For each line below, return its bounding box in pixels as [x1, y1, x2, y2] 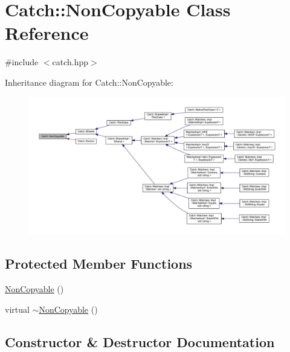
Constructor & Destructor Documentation [5, 332, 275, 351]
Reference [5, 21, 89, 45]
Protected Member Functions [5, 254, 193, 273]
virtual [5, 302, 30, 315]
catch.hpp [52, 56, 89, 68]
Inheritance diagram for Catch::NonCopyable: [5, 75, 173, 88]
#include [5, 56, 39, 68]
